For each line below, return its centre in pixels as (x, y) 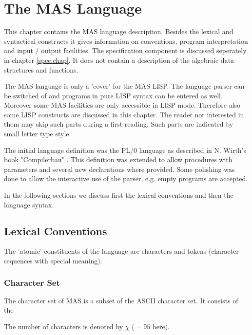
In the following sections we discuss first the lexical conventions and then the (119, 195)
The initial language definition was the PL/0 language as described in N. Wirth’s (125, 150)
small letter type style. (38, 134)
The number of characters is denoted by (64, 326)
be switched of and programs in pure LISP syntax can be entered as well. (113, 95)
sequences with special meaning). (53, 261)
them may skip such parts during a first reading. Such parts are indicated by (119, 124)
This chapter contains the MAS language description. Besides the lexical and (119, 31)
